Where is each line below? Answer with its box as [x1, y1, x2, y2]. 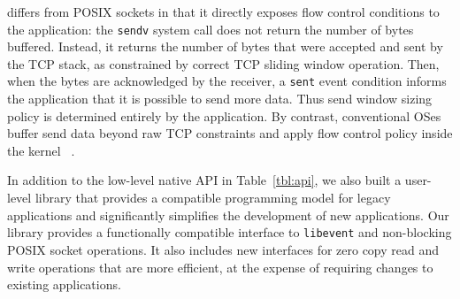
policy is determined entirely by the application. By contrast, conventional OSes [7, 106, 441, 125]
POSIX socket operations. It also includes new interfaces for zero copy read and [7, 240, 440, 258]
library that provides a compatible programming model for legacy [34, 188, 391, 207]
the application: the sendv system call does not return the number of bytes [7, 19, 414, 38]
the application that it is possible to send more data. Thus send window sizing [7, 89, 433, 108]
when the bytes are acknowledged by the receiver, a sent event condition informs [7, 72, 447, 90]
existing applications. [7, 275, 121, 294]
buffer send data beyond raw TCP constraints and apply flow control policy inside [7, 124, 453, 142]
